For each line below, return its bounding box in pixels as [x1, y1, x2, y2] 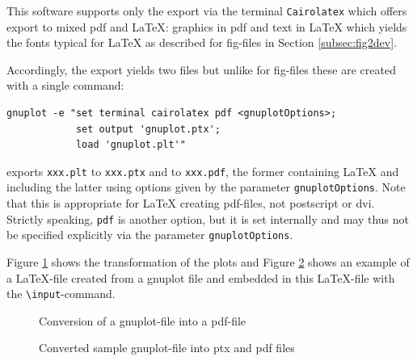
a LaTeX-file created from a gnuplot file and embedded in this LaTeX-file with [6, 269, 395, 286]
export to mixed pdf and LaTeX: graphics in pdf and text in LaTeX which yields [6, 18, 407, 35]
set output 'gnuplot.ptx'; [75, 123, 221, 135]
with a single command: [6, 77, 124, 94]
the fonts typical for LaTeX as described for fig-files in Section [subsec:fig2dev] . [6, 34, 398, 51]
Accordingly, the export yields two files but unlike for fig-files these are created [6, 61, 396, 78]
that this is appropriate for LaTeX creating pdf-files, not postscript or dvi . [6, 195, 375, 212]
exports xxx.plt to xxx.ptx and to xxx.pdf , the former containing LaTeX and [6, 162, 399, 179]
